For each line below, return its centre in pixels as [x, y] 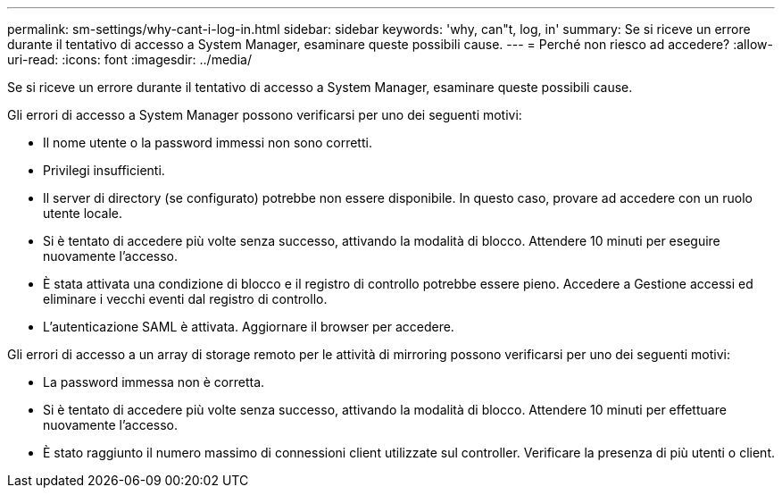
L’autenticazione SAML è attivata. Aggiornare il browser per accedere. [249, 327]
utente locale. [83, 213]
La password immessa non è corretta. [154, 382]
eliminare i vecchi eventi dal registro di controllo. [185, 299]
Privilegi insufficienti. [104, 170]
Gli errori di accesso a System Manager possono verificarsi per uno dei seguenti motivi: [265, 115]
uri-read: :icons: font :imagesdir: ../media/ [129, 59]
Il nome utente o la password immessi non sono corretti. [208, 143]
